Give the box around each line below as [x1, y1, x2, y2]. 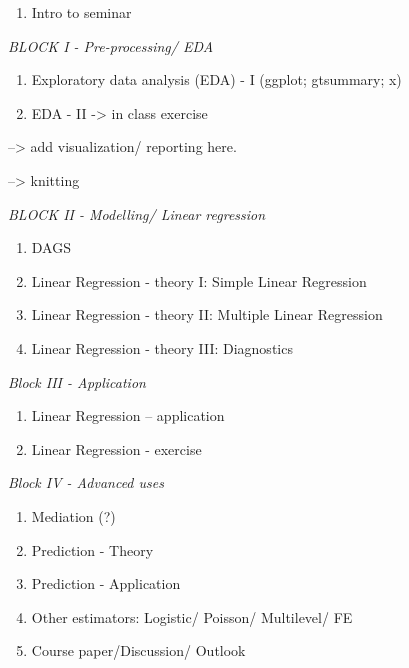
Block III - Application [8, 371, 146, 392]
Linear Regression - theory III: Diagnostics [31, 337, 293, 358]
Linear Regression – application [31, 405, 225, 426]
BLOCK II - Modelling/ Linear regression [8, 203, 266, 224]
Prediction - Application [31, 573, 181, 594]
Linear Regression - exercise [31, 438, 202, 459]
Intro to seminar [31, 2, 132, 22]
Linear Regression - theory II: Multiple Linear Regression [31, 304, 383, 325]
